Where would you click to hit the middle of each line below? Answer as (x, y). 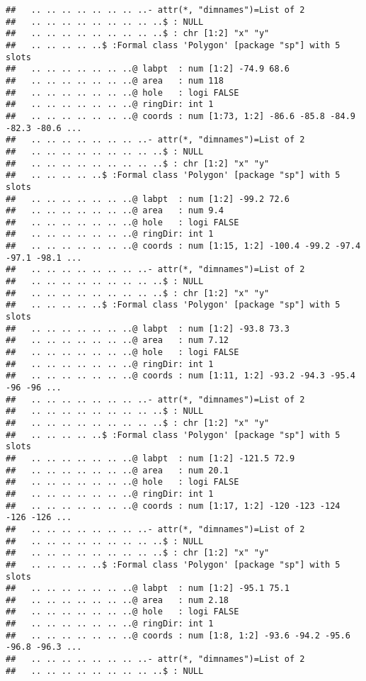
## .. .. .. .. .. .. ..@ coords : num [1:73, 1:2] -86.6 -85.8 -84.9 (181, 116)
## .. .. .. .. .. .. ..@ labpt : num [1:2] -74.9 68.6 (148, 69)
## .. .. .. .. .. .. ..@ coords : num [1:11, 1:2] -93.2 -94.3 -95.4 (181, 376)
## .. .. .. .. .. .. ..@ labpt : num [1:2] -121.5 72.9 (150, 458)
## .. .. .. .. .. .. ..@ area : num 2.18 (117, 600)
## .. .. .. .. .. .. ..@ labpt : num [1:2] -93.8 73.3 (148, 328)
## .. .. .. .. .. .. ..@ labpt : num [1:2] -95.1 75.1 (148, 589)
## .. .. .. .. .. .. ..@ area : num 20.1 (117, 470)
